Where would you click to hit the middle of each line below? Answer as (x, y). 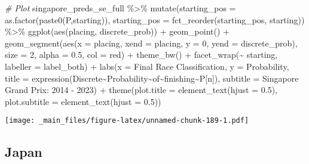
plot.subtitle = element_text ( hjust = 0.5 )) (83, 101)
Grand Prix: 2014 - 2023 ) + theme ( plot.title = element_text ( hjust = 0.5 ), (141, 90)
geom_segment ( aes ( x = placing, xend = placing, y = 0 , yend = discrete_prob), (151, 43)
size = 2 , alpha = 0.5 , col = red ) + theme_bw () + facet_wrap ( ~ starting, (141, 55)
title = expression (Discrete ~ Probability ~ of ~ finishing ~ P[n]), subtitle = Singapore (152, 78)
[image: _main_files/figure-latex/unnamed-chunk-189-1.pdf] (127, 121)
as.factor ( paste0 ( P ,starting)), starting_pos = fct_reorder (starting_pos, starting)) (155, 19)
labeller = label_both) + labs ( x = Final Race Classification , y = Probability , (147, 66)
